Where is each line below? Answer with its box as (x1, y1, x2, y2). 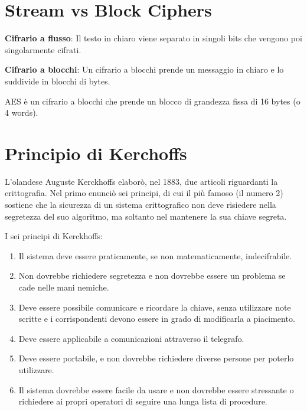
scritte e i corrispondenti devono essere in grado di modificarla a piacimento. (18, 312, 295, 325)
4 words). (5, 106, 38, 119)
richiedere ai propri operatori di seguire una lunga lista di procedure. (18, 395, 267, 407)
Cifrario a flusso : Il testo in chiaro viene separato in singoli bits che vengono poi (5, 32, 302, 44)
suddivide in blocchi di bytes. (5, 74, 110, 87)
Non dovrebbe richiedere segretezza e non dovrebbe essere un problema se (18, 269, 286, 282)
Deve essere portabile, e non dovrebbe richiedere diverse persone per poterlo (18, 352, 294, 364)
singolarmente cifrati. (5, 43, 81, 56)
